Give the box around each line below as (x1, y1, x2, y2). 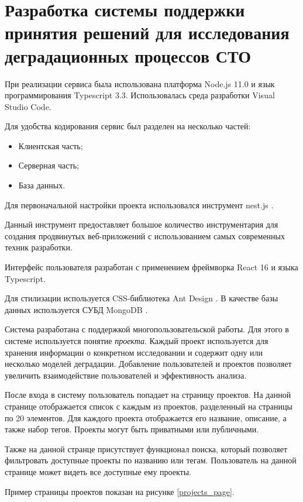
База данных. (18, 179, 66, 191)
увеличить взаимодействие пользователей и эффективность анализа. (5, 369, 247, 381)
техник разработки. (5, 241, 73, 253)
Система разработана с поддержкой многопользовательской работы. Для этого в (5, 323, 289, 335)
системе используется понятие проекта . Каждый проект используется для (5, 335, 268, 346)
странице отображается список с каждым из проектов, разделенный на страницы (5, 400, 292, 412)
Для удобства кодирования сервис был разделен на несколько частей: (5, 120, 251, 132)
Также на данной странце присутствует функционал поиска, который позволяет (5, 442, 288, 455)
